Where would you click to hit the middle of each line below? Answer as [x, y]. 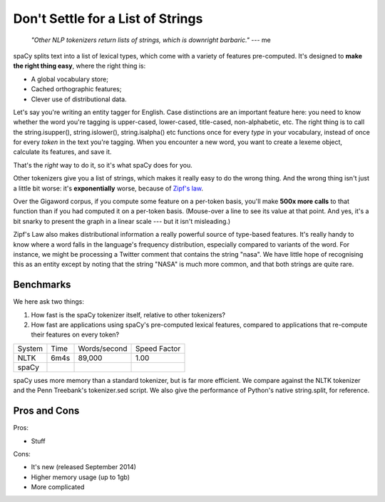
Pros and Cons [46, 411]
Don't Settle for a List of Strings [108, 19]
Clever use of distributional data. [79, 99]
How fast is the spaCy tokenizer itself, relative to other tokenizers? [128, 314]
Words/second [103, 348]
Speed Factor [158, 348]
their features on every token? [75, 334]
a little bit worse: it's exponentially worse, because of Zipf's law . [108, 188]
